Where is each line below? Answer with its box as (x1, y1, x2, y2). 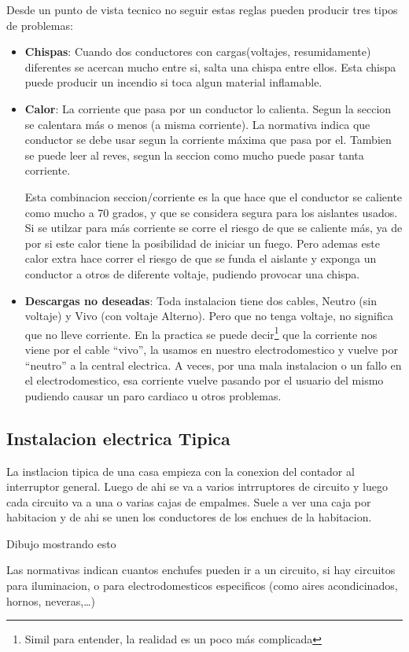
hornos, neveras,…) (6, 592, 96, 609)
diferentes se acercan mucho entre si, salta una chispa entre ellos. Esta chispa (24, 58, 396, 75)
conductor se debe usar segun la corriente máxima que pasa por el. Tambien (24, 131, 392, 148)
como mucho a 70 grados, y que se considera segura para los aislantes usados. (24, 204, 398, 220)
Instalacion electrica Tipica (6, 425, 230, 450)
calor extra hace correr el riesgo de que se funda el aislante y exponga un (24, 250, 377, 267)
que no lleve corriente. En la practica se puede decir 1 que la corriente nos (24, 323, 378, 342)
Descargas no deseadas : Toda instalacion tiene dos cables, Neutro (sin (24, 292, 377, 308)
